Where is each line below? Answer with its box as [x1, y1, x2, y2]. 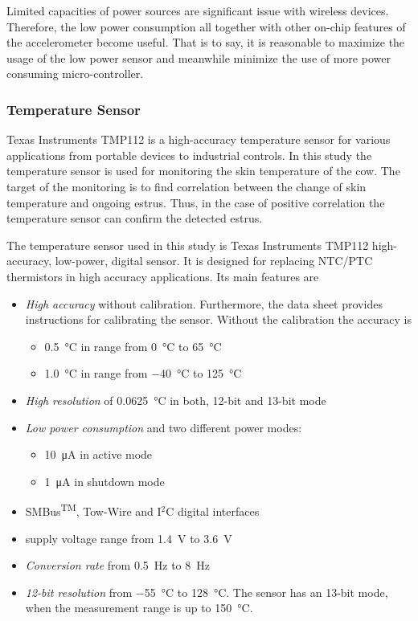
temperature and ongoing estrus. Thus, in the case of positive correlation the [6, 194, 385, 210]
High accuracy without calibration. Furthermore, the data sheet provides [25, 295, 383, 312]
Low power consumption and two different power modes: [25, 419, 302, 435]
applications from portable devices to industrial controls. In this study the [6, 146, 372, 163]
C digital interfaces [166, 502, 260, 519]
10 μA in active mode [44, 446, 153, 463]
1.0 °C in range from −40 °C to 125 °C [44, 365, 242, 382]
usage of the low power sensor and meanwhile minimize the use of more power [6, 49, 391, 66]
